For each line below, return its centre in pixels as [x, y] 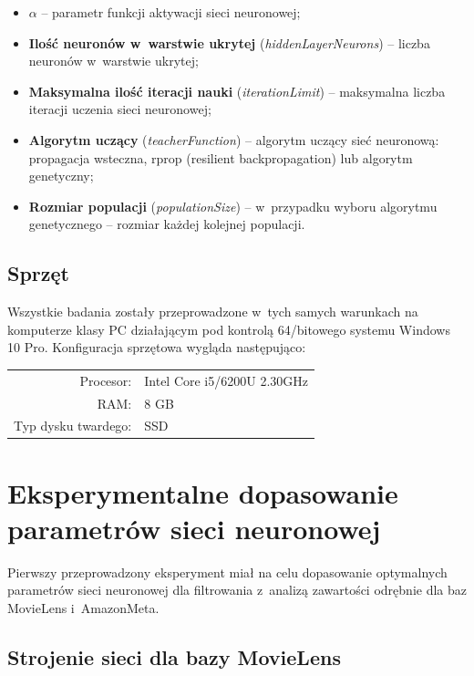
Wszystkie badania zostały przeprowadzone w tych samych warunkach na [213, 312]
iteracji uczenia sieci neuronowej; [120, 109]
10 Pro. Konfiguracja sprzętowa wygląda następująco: [157, 347]
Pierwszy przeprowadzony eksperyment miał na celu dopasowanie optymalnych [227, 572]
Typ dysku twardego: [73, 426]
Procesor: [106, 380]
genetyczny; [61, 176]
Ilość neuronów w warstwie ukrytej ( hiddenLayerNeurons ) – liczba [229, 42]
